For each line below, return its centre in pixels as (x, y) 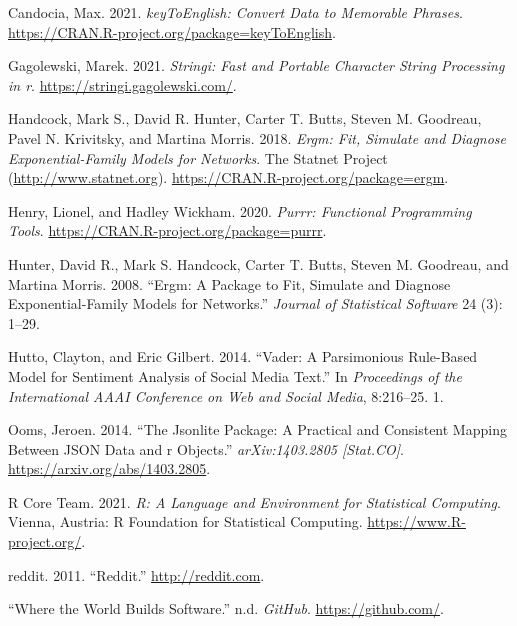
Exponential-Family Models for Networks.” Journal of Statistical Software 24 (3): (255, 303)
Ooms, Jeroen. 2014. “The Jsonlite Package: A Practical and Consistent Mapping (257, 429)
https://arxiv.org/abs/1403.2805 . (109, 468)
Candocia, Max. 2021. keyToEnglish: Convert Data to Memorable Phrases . (235, 12)
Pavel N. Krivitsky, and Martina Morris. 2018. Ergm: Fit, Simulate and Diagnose (257, 137)
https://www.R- (416, 521)
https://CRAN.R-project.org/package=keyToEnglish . (172, 31)
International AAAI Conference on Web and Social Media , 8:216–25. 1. (226, 395)
